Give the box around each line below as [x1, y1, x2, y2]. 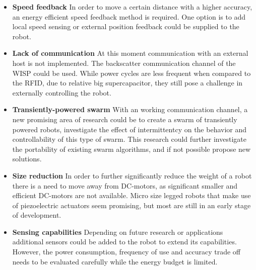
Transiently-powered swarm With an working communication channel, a [12, 104, 248, 115]
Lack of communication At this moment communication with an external [12, 48, 248, 58]
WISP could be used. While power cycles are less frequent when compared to [12, 67, 251, 78]
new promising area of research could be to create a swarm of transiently [12, 114, 237, 124]
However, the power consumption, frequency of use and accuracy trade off [12, 246, 241, 257]
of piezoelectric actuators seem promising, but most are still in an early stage [12, 200, 251, 210]
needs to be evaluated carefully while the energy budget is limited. [12, 256, 218, 266]
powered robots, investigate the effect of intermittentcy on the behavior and [12, 124, 247, 134]
